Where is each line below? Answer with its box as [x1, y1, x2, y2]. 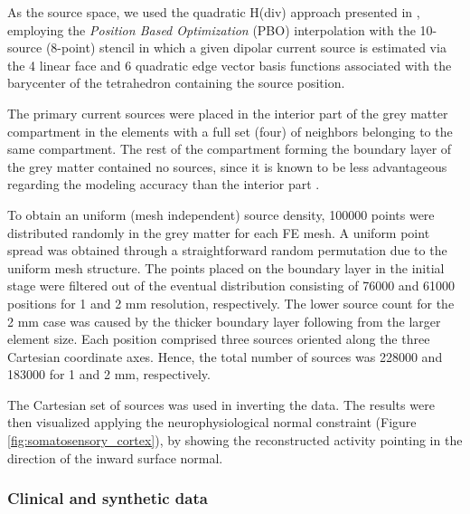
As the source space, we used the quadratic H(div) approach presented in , [7, 3, 420, 21]
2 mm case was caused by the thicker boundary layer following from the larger [7, 311, 441, 330]
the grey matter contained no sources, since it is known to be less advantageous [7, 157, 447, 176]
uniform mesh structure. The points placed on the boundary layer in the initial [7, 258, 445, 277]
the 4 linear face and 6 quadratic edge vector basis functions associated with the [7, 55, 452, 74]
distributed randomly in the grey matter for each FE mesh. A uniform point [7, 223, 430, 242]
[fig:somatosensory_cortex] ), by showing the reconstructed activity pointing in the [7, 431, 463, 450]
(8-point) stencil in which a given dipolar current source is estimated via [45, 38, 446, 57]
